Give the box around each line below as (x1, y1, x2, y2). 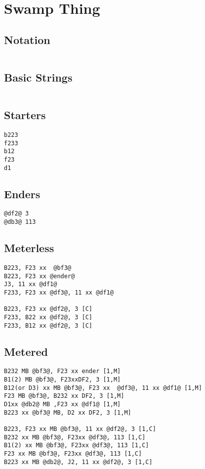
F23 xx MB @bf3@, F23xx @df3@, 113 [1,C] (4, 450, 142, 457)
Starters (4, 107, 46, 123)
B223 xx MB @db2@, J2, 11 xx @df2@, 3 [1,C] (4, 458, 153, 466)
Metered (4, 343, 48, 359)
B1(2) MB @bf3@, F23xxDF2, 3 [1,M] (4, 376, 121, 384)
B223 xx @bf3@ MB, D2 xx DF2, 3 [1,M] (4, 409, 131, 416)
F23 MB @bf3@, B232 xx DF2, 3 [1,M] (4, 392, 124, 400)
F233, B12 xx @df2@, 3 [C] (4, 322, 92, 329)
